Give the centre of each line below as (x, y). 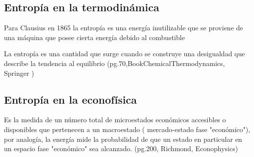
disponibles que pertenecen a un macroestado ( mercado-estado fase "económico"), (127, 129)
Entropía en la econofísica (71, 99)
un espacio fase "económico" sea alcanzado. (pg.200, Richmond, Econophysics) (121, 148)
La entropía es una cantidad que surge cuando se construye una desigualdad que (125, 54)
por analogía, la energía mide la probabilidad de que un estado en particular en (123, 139)
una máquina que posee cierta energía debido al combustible (94, 37)
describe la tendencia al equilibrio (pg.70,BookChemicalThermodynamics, (114, 63)
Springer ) (19, 73)
